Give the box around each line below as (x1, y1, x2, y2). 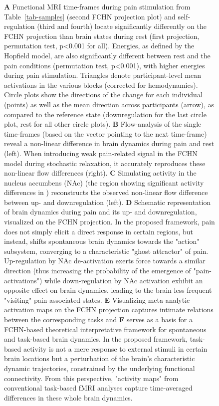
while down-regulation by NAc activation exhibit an (44, 275, 203, 285)
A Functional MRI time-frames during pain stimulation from (4, 1, 191, 11)
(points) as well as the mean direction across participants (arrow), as (4, 99, 215, 109)
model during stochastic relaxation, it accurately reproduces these (4, 158, 206, 168)
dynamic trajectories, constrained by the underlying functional (4, 363, 195, 373)
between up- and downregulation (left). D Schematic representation (4, 197, 211, 207)
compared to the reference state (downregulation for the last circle (4, 109, 207, 119)
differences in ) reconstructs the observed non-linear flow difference (4, 187, 208, 198)
